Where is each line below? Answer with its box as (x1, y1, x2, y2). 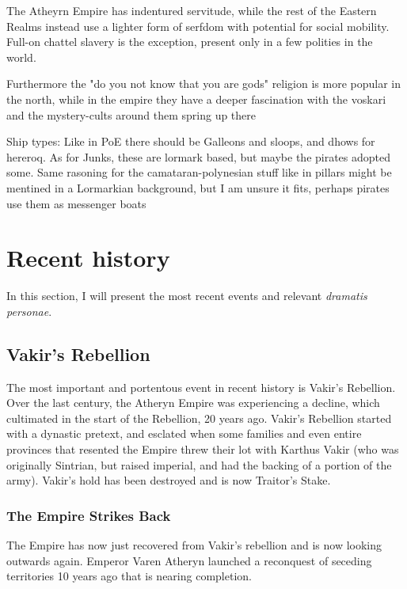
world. (6, 48, 36, 65)
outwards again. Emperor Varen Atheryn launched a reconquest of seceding (6, 552, 372, 568)
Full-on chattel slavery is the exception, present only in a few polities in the (6, 33, 373, 50)
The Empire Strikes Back (6, 505, 171, 525)
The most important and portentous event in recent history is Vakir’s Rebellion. (6, 378, 396, 395)
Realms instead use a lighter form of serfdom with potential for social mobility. (6, 17, 390, 34)
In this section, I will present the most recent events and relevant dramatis (6, 287, 367, 304)
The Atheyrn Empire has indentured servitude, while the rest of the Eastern (6, 2, 377, 18)
